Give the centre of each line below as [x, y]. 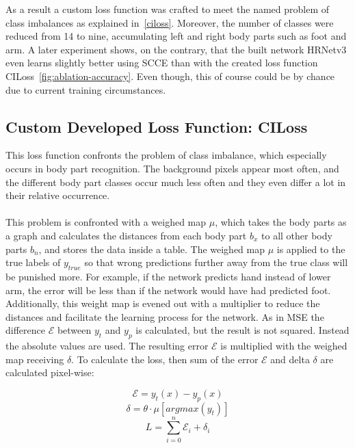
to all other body [297, 235]
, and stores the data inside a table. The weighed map [152, 249]
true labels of [33, 262]
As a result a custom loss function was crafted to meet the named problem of [168, 9]
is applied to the [311, 249]
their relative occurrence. [58, 195]
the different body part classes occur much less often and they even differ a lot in [176, 182]
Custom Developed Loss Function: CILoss [157, 126]
